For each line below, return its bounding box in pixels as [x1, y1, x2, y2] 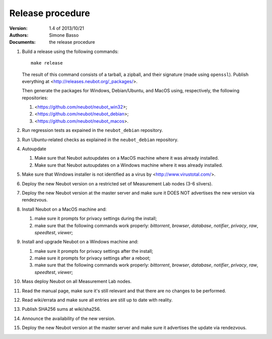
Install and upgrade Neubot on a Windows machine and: [22, 239, 139, 245]
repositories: [22, 95, 48, 101]
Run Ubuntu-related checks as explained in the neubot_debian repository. [22, 137, 179, 143]
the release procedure [49, 39, 95, 45]
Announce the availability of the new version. [22, 315, 116, 321]
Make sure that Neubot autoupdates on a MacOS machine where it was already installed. [34, 155, 219, 161]
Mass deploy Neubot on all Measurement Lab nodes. [22, 279, 132, 285]
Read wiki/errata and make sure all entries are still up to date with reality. [22, 297, 173, 303]
